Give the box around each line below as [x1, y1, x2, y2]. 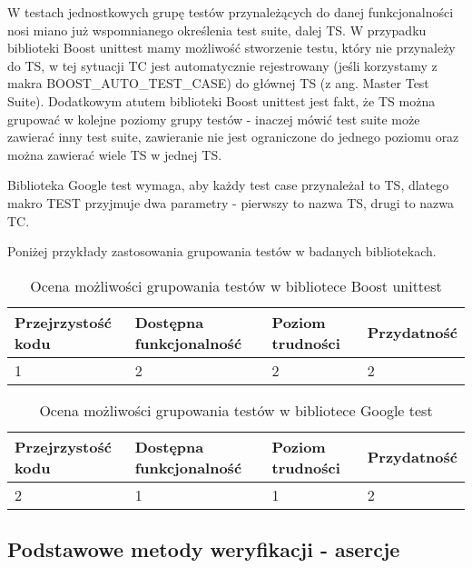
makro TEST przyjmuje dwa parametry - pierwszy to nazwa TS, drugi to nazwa [7, 193, 455, 212]
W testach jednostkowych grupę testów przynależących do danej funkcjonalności [7, 3, 454, 21]
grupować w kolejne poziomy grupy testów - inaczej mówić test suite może [7, 109, 420, 128]
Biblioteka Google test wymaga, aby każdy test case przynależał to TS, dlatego [7, 175, 449, 194]
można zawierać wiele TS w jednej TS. [7, 144, 222, 164]
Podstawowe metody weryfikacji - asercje [7, 535, 400, 563]
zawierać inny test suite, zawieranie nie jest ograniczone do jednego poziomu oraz [7, 127, 459, 146]
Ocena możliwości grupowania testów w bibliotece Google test [39, 399, 433, 421]
